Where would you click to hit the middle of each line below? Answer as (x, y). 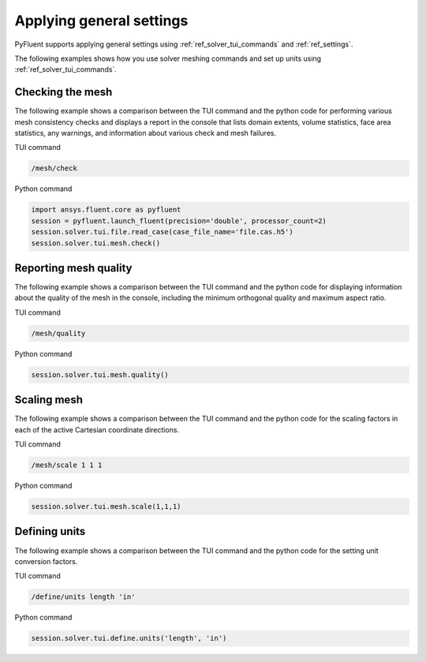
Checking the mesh (64, 92)
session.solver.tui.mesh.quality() (100, 374)
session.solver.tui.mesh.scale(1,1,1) (106, 506)
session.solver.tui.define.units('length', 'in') (129, 638)
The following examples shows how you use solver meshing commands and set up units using (168, 58)
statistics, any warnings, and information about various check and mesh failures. (145, 133)
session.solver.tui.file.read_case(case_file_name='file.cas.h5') (162, 232)
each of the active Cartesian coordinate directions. (97, 429)
